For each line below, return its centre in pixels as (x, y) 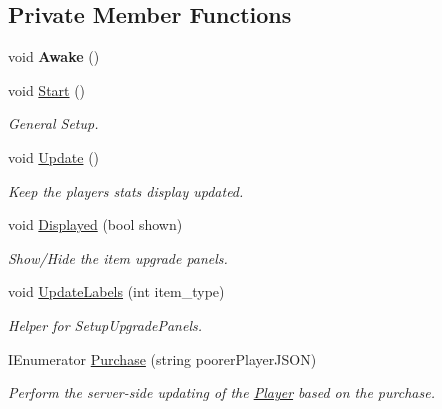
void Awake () (54, 56)
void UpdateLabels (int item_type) (116, 291)
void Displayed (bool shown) (95, 224)
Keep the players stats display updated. (126, 190)
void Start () (47, 89)
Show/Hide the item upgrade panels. (118, 257)
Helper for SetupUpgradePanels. (105, 324)
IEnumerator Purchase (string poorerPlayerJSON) (162, 358)
